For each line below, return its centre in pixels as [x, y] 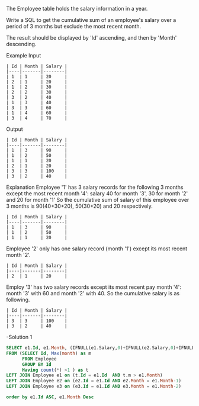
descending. [21, 44]
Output [15, 129]
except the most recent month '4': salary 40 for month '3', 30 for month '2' [97, 194]
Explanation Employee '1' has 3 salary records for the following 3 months [95, 187]
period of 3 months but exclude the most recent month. [74, 26]
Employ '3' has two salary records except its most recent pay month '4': [94, 287]
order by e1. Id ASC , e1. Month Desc [50, 397]
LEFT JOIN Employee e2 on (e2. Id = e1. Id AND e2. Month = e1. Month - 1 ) [94, 381]
